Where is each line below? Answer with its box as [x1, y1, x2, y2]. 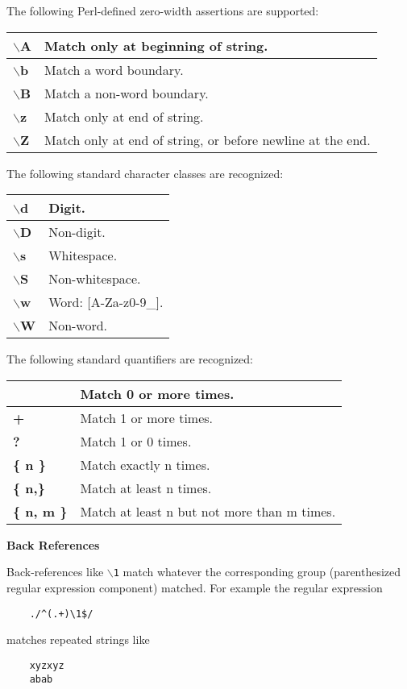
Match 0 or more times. [80, 384, 235, 403]
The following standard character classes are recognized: [6, 164, 284, 181]
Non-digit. [48, 222, 106, 242]
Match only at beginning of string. [44, 35, 268, 55]
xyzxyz [29, 659, 64, 671]
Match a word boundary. [44, 60, 184, 79]
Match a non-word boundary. [44, 83, 209, 102]
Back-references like [6, 563, 104, 580]
